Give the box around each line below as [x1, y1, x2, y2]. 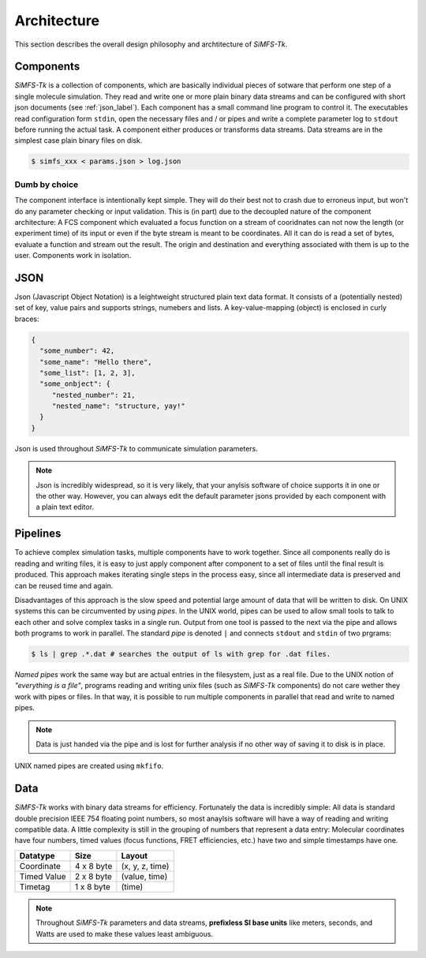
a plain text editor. [35, 502, 95, 512]
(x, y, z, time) [121, 860, 170, 871]
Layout [121, 850, 148, 861]
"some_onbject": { [39, 380, 110, 388]
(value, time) [121, 870, 168, 881]
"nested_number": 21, [51, 391, 136, 399]
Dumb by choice [14, 178, 79, 189]
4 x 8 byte [74, 860, 113, 871]
